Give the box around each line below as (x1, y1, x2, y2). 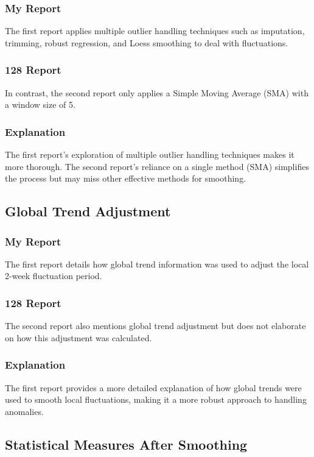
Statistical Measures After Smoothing (5, 434, 248, 453)
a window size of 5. (5, 98, 75, 111)
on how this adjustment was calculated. (5, 331, 152, 344)
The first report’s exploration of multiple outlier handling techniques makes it (5, 148, 295, 161)
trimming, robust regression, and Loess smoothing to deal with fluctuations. (5, 36, 288, 49)
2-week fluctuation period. (5, 269, 102, 282)
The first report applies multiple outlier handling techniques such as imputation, (5, 24, 305, 37)
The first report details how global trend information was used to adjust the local (5, 257, 309, 270)
